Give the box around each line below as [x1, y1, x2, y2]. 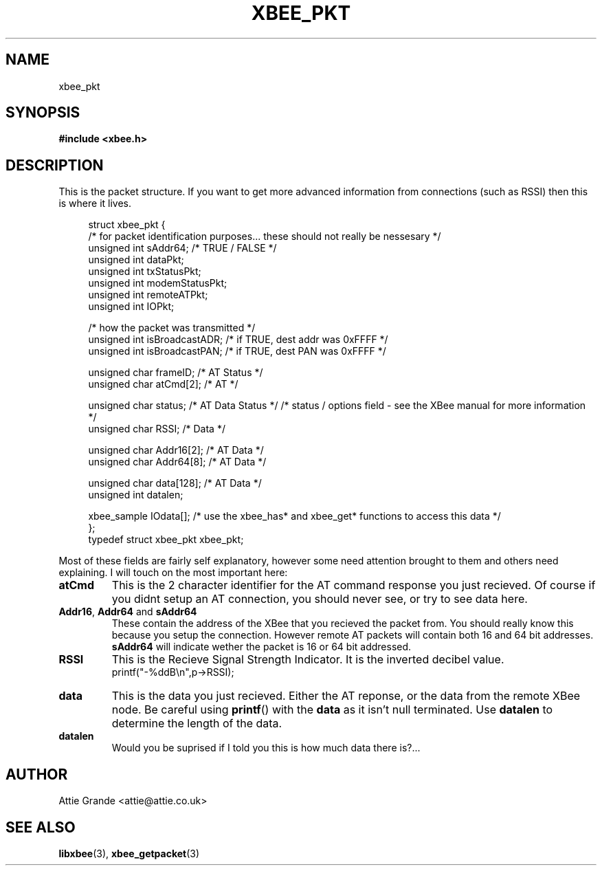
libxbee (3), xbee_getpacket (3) [58, 847, 200, 859]
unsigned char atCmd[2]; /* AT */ [88, 378, 238, 390]
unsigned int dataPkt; [88, 254, 184, 266]
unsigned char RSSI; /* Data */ [88, 423, 225, 435]
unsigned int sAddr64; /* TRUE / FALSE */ [88, 242, 277, 254]
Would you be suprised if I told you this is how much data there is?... [111, 742, 421, 754]
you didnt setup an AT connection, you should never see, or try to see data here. [111, 592, 528, 606]
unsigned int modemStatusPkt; [88, 277, 227, 289]
